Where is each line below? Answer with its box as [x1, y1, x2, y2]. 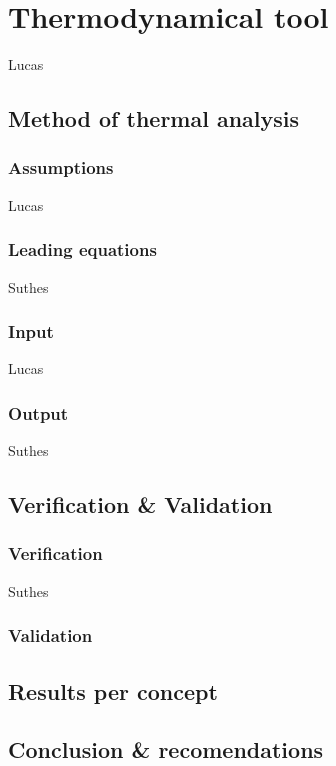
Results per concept [8, 675, 218, 706]
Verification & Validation [8, 489, 273, 520]
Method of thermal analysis [8, 103, 300, 134]
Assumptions [8, 155, 114, 180]
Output [8, 400, 69, 425]
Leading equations [8, 237, 157, 262]
